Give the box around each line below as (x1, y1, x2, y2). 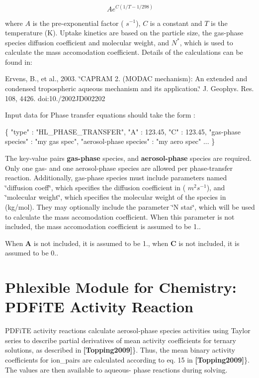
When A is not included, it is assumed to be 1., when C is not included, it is (5, 238, 240, 248)
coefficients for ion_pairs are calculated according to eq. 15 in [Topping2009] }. (5, 355, 250, 365)
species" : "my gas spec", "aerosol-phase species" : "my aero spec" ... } (5, 136, 215, 146)
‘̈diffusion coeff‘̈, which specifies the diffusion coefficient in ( (5, 182, 186, 192)
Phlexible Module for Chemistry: (5, 277, 237, 297)
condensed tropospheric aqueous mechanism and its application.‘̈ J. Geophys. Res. (5, 83, 254, 94)
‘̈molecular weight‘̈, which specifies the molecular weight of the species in (5, 192, 226, 202)
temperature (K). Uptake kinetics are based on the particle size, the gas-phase (5, 27, 244, 38)
